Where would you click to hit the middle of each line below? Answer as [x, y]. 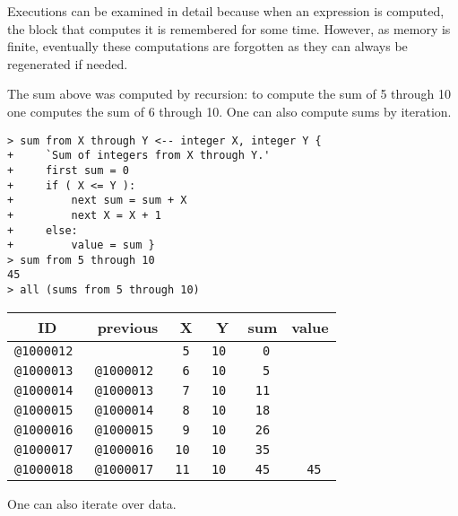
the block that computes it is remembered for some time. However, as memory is [229, 28]
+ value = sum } [81, 245]
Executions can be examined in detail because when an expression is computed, [226, 11]
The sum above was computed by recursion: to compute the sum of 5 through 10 [229, 94]
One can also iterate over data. [92, 503]
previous [128, 327]
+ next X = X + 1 [84, 215]
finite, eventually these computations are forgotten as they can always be [207, 46]
